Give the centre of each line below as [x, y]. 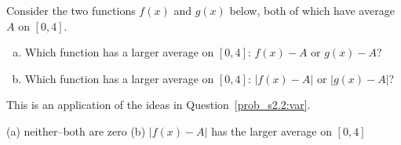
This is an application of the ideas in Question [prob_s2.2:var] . [159, 105]
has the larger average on [272, 130]
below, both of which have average [312, 10]
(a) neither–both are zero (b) [76, 130]
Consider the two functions [71, 10]
